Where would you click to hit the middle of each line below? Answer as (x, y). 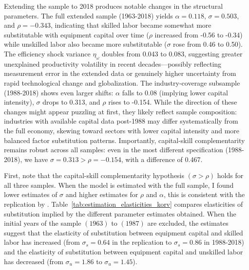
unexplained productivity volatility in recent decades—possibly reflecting (113, 63)
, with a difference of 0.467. (162, 159)
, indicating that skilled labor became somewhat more (131, 25)
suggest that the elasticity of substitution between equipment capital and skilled (124, 232)
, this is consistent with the (204, 194)
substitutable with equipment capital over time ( (77, 34)
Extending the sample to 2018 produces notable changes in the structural (114, 6)
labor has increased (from (42, 242)
